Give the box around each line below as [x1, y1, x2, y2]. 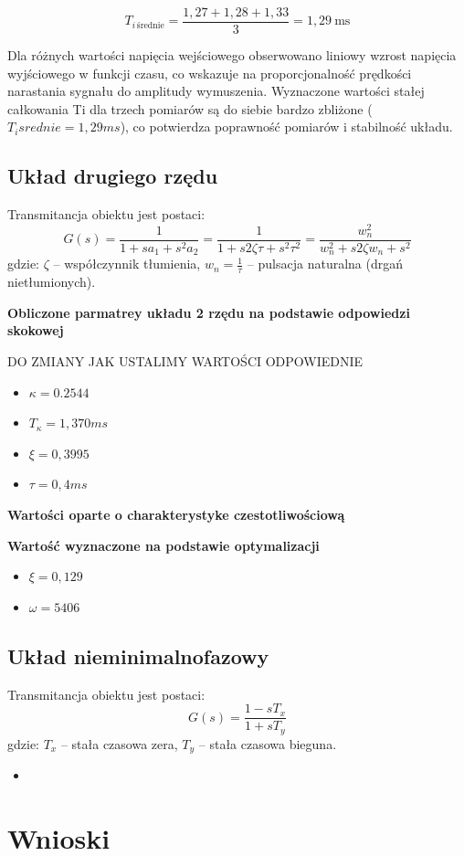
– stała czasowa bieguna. [198, 734, 337, 753]
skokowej [7, 321, 64, 340]
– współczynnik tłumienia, [53, 254, 201, 273]
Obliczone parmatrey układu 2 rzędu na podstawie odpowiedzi [7, 302, 410, 322]
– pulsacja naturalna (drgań [247, 254, 403, 273]
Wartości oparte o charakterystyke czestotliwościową [7, 505, 345, 523]
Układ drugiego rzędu [7, 162, 218, 190]
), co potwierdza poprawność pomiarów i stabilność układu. [120, 117, 453, 136]
